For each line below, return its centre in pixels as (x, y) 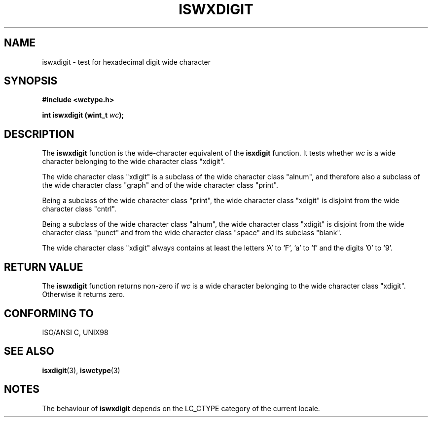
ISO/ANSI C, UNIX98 (75, 332)
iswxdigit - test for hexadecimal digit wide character (126, 62)
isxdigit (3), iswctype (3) (81, 370)
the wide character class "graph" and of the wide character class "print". (160, 185)
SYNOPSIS (31, 81)
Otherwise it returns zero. (84, 295)
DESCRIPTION (39, 134)
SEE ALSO (29, 351)
